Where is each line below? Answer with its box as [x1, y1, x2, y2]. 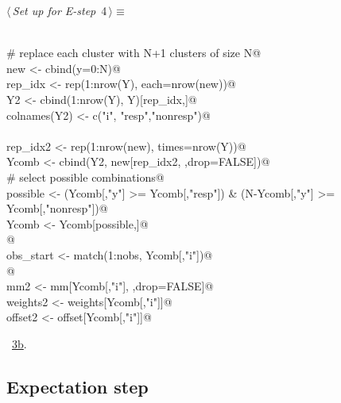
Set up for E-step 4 [12, 2, 107, 18]
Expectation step [6, 374, 149, 398]
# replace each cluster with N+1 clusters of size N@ [6, 44, 262, 61]
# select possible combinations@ [6, 168, 165, 185]
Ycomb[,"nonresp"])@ [6, 200, 108, 217]
